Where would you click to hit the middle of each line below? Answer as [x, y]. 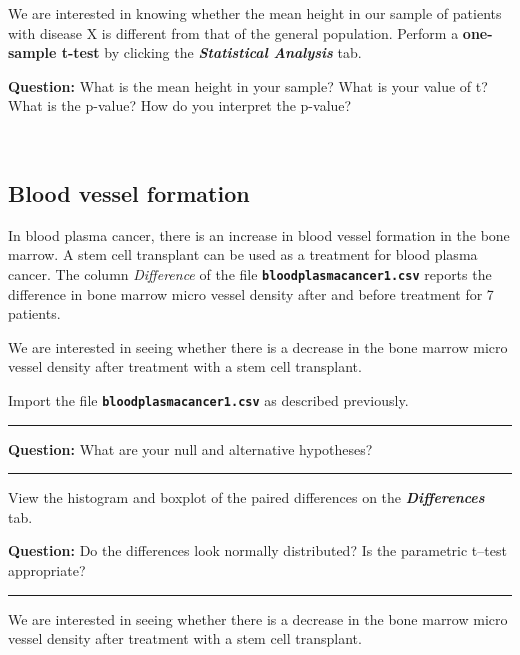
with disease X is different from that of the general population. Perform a [233, 32]
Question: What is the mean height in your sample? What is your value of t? [248, 85]
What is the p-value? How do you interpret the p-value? [180, 105]
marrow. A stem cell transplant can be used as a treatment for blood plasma [243, 254]
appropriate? [47, 570]
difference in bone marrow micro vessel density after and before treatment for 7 [251, 293]
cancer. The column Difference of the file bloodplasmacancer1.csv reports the [250, 273]
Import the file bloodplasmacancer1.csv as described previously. [208, 399]
